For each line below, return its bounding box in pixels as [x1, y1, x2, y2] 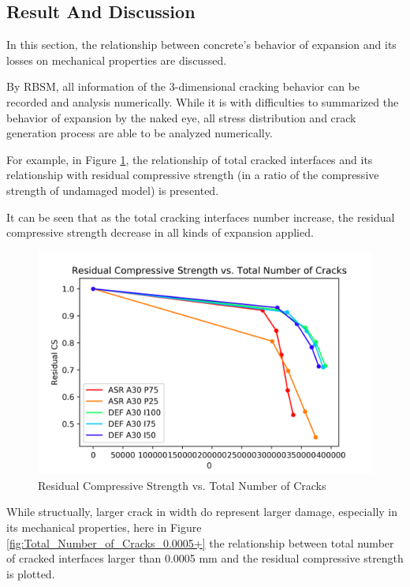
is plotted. [6, 565, 55, 581]
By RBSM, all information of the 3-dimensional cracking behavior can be [6, 78, 360, 95]
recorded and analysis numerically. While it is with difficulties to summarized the [6, 93, 399, 110]
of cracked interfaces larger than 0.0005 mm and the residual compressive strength [6, 550, 404, 566]
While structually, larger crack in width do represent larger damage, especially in [6, 503, 398, 520]
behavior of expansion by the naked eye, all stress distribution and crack [6, 109, 356, 125]
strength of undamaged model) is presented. [6, 181, 219, 198]
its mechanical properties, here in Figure [6, 518, 202, 535]
